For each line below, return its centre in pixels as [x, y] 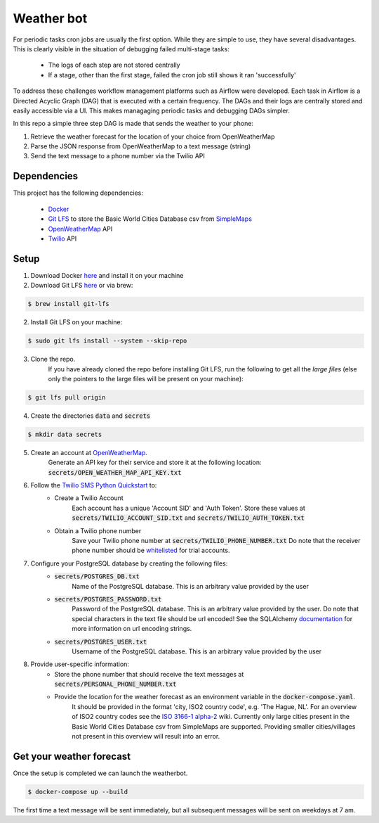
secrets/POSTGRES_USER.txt [101, 642]
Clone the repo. [53, 359]
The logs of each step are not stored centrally [114, 65]
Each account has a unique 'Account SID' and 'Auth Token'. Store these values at [188, 508]
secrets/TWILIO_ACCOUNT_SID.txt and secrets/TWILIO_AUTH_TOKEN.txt [188, 518]
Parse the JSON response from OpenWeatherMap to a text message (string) [141, 146]
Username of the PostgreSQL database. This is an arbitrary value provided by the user [197, 651]
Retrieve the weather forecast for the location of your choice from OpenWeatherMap [153, 136]
